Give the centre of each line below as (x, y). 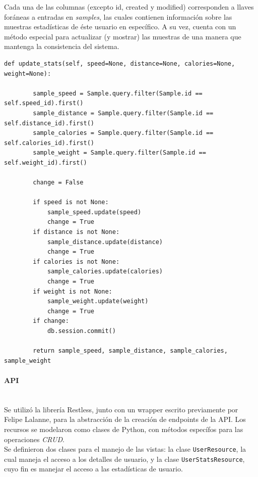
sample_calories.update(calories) (105, 272)
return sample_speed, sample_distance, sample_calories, (130, 351)
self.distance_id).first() (49, 123)
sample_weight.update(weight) (98, 301)
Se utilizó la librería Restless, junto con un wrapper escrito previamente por (121, 409)
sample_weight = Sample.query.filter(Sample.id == (119, 153)
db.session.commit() (81, 331)
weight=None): (28, 74)
